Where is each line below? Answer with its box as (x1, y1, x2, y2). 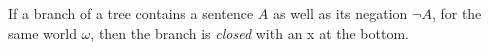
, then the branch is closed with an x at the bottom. (90, 22, 409, 43)
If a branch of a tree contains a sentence (8, 3, 254, 23)
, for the (431, 3, 482, 23)
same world (8, 22, 77, 43)
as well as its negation (273, 3, 408, 23)
